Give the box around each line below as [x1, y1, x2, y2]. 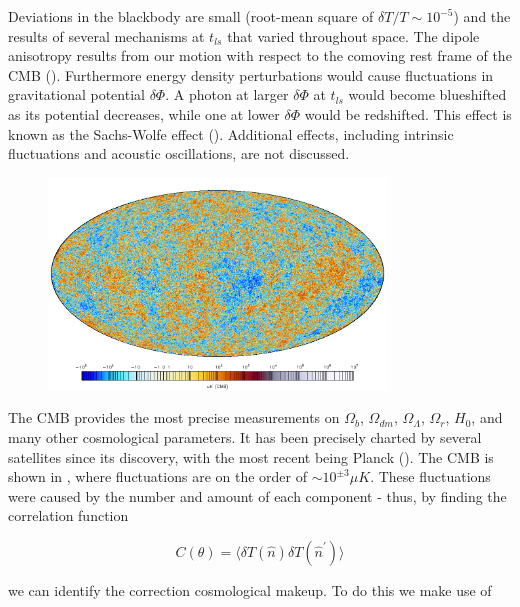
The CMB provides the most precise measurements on [8, 407, 340, 428]
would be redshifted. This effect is [304, 103, 512, 124]
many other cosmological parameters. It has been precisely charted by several [8, 426, 482, 447]
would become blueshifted [348, 84, 507, 105]
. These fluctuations [370, 466, 491, 487]
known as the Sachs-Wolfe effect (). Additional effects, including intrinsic [8, 123, 454, 144]
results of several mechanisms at [8, 25, 205, 46]
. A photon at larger [165, 84, 289, 105]
